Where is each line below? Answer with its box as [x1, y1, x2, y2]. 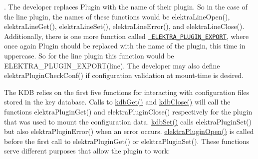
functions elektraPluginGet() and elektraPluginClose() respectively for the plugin [4, 106, 253, 116]
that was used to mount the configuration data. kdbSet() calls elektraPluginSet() [4, 116, 252, 126]
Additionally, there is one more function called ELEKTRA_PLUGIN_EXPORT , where [4, 30, 249, 41]
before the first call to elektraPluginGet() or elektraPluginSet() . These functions [4, 135, 250, 146]
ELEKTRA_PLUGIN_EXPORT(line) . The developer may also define [4, 60, 220, 70]
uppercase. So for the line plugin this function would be [4, 50, 174, 61]
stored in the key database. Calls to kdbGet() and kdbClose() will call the [4, 96, 231, 107]
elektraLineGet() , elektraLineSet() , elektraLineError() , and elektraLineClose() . [4, 21, 245, 31]
